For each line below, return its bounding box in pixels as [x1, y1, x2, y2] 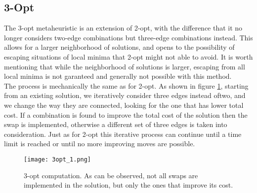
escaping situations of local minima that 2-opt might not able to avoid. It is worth [4, 51, 253, 62]
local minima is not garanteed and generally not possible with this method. [4, 71, 232, 81]
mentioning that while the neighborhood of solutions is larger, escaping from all [4, 61, 245, 71]
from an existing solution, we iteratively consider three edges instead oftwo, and [4, 90, 246, 100]
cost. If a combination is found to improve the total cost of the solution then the [4, 109, 248, 120]
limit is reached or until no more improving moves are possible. [4, 138, 195, 149]
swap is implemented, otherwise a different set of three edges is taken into [4, 119, 227, 129]
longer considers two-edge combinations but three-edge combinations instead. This [4, 32, 253, 42]
